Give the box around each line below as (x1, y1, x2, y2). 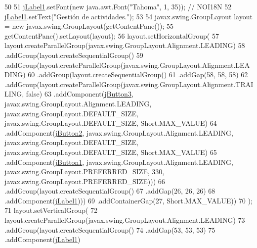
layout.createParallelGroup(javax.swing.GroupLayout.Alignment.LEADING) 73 (4, 215, 245, 225)
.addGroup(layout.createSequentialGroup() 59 (4, 50, 143, 60)
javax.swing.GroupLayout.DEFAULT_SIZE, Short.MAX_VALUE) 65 (4, 147, 217, 157)
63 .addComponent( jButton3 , (44, 89, 133, 99)
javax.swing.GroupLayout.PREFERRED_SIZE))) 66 (4, 176, 165, 186)
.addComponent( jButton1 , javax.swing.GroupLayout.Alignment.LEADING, (4, 156, 234, 167)
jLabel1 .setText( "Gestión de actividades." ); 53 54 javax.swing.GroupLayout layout (4, 11, 253, 21)
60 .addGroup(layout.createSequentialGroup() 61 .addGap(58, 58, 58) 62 (28, 69, 248, 80)
